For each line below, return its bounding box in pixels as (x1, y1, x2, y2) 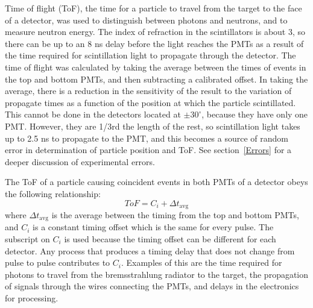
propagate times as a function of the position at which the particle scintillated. (5, 96, 296, 108)
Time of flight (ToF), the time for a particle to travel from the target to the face (5, 2, 302, 14)
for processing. (5, 291, 58, 304)
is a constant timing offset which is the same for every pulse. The (33, 221, 274, 233)
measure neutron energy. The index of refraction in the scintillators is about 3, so (5, 25, 306, 38)
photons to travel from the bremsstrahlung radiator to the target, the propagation (5, 268, 309, 280)
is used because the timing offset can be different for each (64, 233, 276, 245)
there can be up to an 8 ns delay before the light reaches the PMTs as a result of (5, 37, 304, 49)
